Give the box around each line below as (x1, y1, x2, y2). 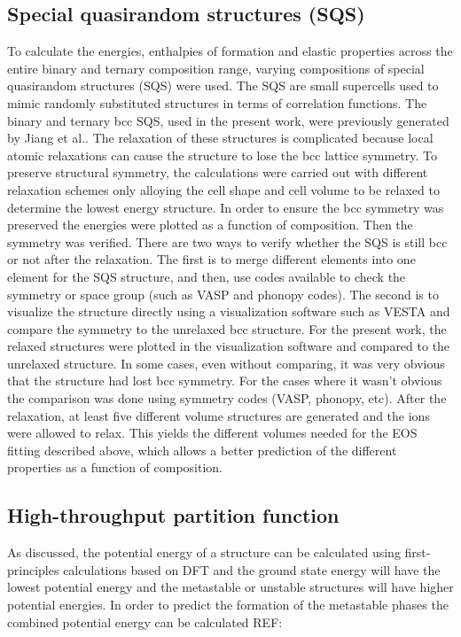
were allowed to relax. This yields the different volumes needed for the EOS (7, 423, 418, 442)
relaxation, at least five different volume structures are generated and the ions (7, 406, 430, 424)
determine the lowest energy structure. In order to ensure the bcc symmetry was (7, 198, 444, 216)
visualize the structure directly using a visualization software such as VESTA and (7, 302, 450, 321)
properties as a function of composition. (7, 458, 223, 477)
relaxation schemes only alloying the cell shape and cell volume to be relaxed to (7, 180, 440, 198)
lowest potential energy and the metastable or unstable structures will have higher (7, 578, 454, 596)
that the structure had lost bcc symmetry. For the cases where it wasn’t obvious (7, 371, 442, 390)
